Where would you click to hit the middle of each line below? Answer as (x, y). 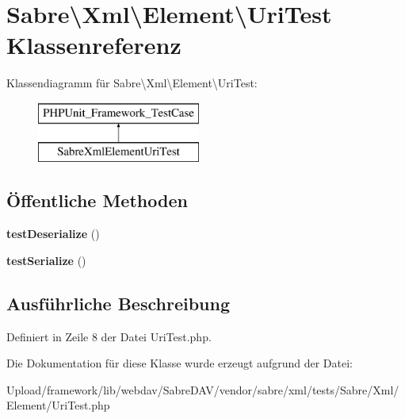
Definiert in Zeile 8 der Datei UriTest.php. (109, 336)
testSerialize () (46, 260)
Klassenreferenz (94, 45)
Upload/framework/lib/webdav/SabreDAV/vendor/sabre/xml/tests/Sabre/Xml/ (203, 389)
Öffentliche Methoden (97, 200)
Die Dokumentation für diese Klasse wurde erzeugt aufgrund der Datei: (180, 363)
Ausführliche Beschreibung (118, 303)
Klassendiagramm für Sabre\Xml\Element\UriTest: (132, 83)
